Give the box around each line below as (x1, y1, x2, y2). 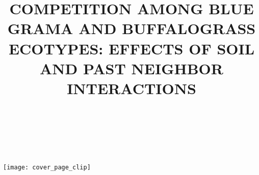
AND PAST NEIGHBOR (40, 57, 223, 78)
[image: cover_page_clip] (3, 164, 91, 171)
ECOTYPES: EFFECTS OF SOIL (8, 38, 255, 59)
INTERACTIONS (67, 77, 196, 98)
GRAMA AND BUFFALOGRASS (7, 18, 256, 39)
